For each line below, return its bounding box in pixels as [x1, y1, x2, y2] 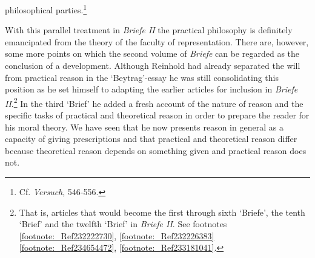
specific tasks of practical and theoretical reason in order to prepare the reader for [5, 109, 310, 121]
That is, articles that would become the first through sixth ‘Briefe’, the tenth [19, 205, 305, 218]
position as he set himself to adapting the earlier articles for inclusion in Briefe [5, 83, 298, 95]
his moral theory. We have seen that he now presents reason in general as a [5, 120, 283, 133]
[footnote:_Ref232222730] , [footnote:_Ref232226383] [19, 229, 214, 242]
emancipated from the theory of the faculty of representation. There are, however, [5, 35, 309, 48]
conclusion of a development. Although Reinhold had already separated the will [5, 59, 300, 72]
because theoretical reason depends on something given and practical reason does [5, 144, 307, 156]
